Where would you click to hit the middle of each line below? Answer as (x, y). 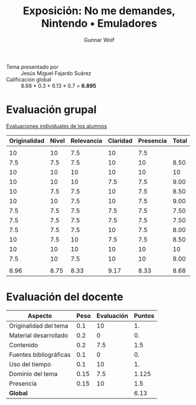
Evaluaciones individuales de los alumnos (57, 126)
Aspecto (40, 316)
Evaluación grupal (51, 110)
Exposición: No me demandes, (99, 11)
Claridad (120, 140)
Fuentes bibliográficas (40, 355)
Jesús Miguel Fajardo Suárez (56, 73)
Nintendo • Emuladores (99, 23)
